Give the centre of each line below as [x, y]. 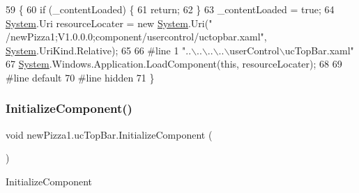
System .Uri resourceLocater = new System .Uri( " [109, 23]
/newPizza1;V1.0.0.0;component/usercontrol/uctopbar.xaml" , [136, 37]
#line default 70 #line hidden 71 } [80, 77]
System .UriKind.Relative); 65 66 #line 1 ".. [99, 50]
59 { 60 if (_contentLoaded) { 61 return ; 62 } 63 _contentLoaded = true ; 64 [170, 9]
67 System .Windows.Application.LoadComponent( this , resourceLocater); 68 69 [174, 64]
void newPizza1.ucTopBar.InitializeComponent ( [109, 134]
